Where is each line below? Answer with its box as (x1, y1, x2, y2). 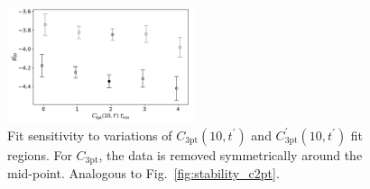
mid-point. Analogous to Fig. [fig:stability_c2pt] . (7, 164, 280, 183)
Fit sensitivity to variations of (7, 125, 172, 144)
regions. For (7, 145, 72, 164)
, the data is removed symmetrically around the (98, 145, 363, 164)
